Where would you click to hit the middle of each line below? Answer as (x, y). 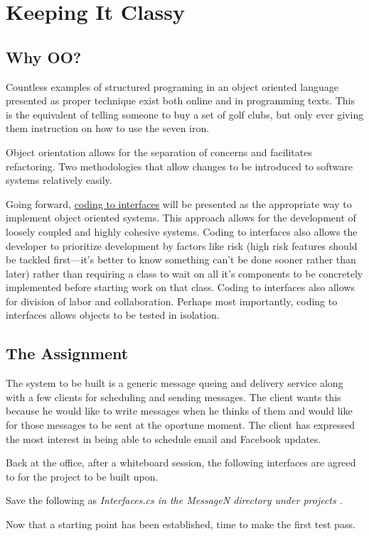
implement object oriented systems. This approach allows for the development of (181, 218)
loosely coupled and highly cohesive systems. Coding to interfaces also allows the (182, 231)
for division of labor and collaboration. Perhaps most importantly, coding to (172, 301)
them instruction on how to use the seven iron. (108, 128)
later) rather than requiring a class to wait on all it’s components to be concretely (184, 273)
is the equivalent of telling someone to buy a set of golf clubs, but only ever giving (185, 114)
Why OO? (44, 56)
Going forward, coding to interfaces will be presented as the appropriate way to (179, 203)
